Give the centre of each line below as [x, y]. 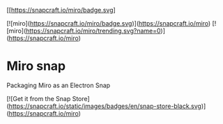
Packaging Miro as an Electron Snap [59, 85]
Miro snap [36, 66]
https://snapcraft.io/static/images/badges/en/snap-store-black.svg [105, 106]
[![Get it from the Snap [39, 98]
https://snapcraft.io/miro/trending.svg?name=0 [93, 31]
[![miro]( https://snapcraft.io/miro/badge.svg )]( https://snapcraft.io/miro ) [109, 23]
